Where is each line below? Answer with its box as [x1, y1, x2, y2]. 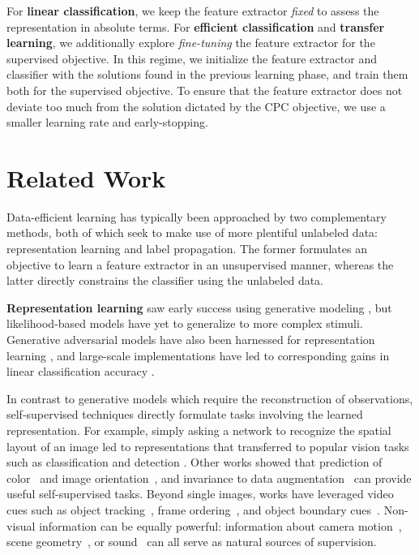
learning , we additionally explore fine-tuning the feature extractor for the [6, 34, 375, 51]
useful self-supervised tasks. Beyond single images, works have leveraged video [6, 485, 394, 502]
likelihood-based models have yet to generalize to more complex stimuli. [6, 315, 363, 332]
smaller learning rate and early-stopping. [6, 114, 208, 131]
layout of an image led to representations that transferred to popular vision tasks [6, 437, 409, 454]
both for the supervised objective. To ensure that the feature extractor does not [6, 81, 403, 98]
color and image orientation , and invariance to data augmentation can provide [6, 469, 412, 486]
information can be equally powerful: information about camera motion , [39, 517, 402, 534]
